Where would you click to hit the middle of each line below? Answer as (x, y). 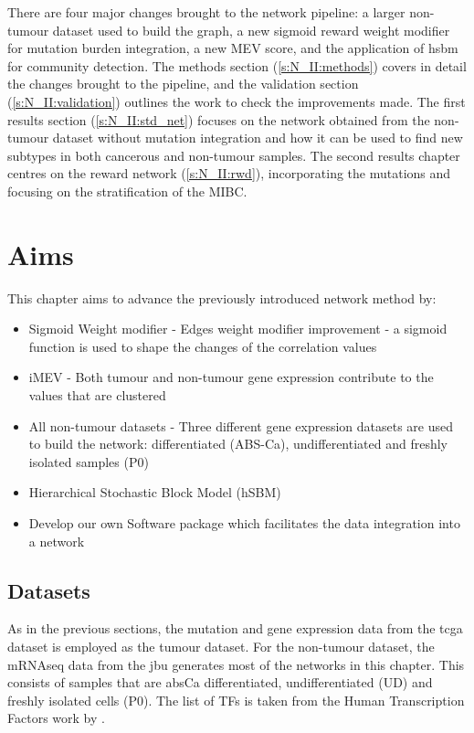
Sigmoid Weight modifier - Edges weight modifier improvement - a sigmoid (238, 329)
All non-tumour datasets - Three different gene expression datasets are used (241, 425)
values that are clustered (97, 395)
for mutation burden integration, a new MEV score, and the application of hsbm (233, 48)
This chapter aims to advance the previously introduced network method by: (222, 297)
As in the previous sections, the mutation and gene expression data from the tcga (235, 628)
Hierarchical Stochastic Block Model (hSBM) (155, 492)
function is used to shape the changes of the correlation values (203, 346)
